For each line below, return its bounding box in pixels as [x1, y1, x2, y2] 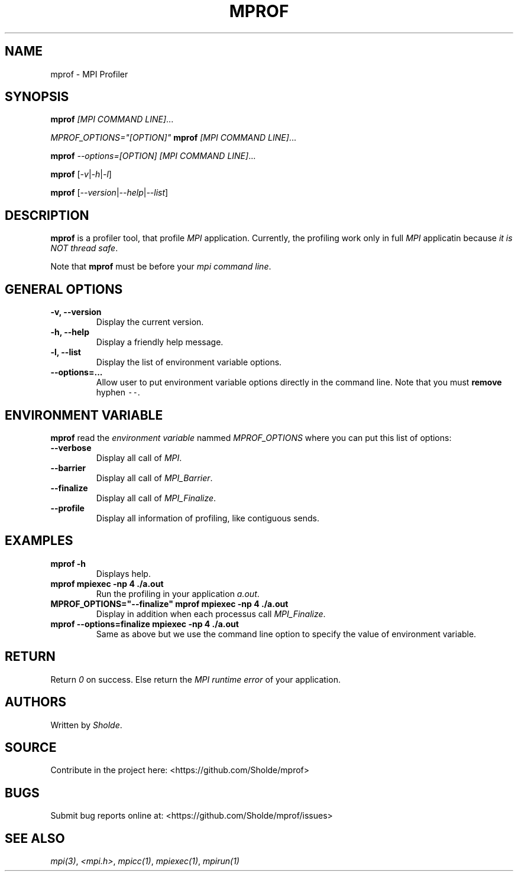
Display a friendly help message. [96, 337, 224, 348]
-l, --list [50, 347, 81, 358]
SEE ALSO [5, 830, 65, 846]
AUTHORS [5, 695, 67, 710]
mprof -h [50, 558, 86, 569]
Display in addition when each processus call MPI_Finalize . [96, 608, 326, 619]
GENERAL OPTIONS [5, 281, 123, 297]
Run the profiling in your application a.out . [96, 588, 260, 599]
